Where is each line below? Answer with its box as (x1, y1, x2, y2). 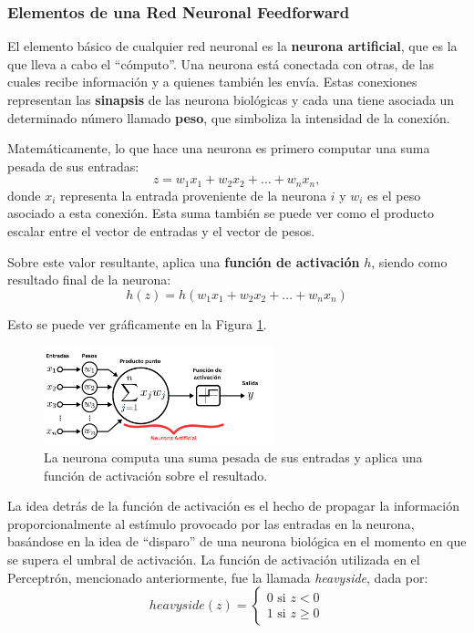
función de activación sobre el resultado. (44, 465, 268, 484)
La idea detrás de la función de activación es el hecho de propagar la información (7, 496, 459, 515)
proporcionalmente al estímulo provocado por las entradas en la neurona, (7, 514, 415, 533)
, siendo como (371, 252, 448, 271)
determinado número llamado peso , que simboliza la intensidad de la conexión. (7, 108, 450, 127)
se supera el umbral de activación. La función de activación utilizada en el (7, 549, 420, 568)
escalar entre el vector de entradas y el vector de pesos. (7, 222, 315, 241)
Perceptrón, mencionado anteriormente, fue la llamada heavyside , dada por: (7, 567, 428, 586)
